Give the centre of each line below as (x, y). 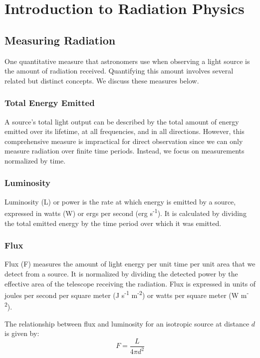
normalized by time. (35, 160)
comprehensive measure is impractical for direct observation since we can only (124, 141)
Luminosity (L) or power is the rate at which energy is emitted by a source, (120, 201)
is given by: (22, 333)
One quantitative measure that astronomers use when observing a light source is (127, 61)
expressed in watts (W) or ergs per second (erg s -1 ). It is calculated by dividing (126, 212)
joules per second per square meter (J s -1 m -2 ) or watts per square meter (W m (126, 294)
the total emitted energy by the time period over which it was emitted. (113, 223)
